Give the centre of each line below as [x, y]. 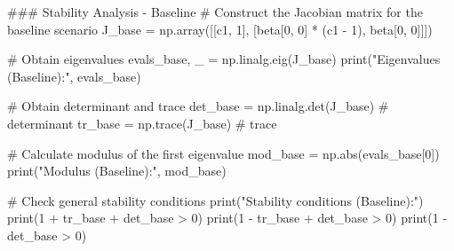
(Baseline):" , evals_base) [74, 76]
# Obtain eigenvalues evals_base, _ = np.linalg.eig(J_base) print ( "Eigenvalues [224, 59]
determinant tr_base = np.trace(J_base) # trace [142, 123]
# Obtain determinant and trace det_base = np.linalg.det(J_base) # [198, 106]
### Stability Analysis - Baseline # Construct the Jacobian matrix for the [215, 12]
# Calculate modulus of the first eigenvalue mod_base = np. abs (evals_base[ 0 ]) [223, 153]
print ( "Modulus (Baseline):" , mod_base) [117, 171]
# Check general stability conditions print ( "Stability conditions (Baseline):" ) [215, 200]
